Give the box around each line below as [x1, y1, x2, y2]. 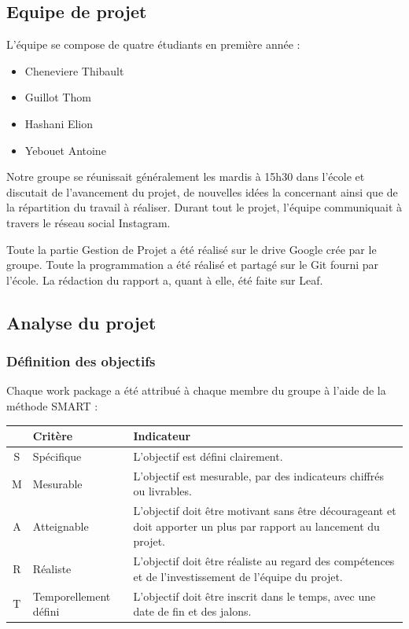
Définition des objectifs [6, 351, 156, 371]
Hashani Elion [24, 115, 94, 131]
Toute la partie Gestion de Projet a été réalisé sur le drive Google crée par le [6, 241, 377, 257]
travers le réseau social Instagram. [6, 214, 171, 230]
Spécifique [32, 447, 82, 464]
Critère [32, 428, 73, 444]
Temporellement [32, 587, 111, 604]
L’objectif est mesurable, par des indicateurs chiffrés [133, 467, 384, 484]
